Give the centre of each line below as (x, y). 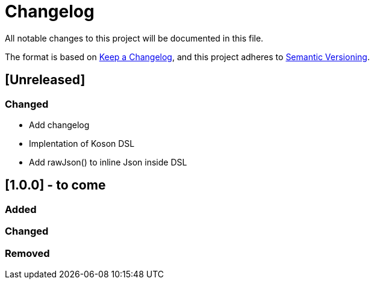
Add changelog (59, 125)
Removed (27, 253)
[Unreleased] (45, 80)
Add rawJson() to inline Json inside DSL (108, 162)
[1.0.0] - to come (55, 185)
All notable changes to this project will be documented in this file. (134, 38)
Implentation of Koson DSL (82, 143)
